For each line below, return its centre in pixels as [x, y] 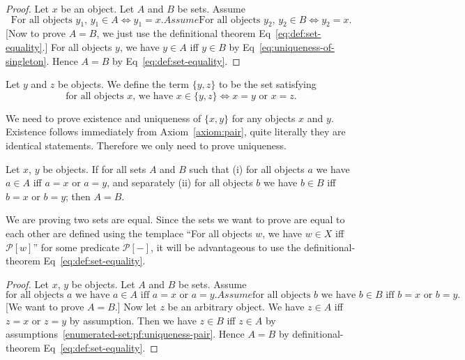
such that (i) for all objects [247, 168]
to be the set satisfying [267, 84]
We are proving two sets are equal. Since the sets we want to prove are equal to [175, 219]
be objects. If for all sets [94, 168]
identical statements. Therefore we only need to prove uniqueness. [146, 145]
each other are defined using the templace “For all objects [129, 233]
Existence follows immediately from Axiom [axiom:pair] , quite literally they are [176, 132]
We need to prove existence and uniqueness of [104, 118]
